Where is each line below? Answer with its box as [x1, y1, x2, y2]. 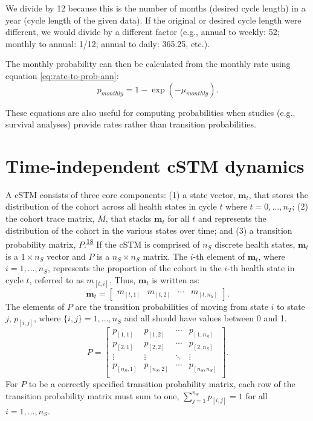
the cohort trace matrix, [5, 212, 95, 225]
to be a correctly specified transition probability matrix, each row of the [28, 378, 295, 390]
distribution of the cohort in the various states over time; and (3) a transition [5, 223, 292, 236]
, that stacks [105, 212, 152, 225]
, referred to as [29, 273, 84, 286]
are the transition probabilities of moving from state [75, 300, 268, 312]
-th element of [193, 249, 245, 262]
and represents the [198, 212, 266, 225]
